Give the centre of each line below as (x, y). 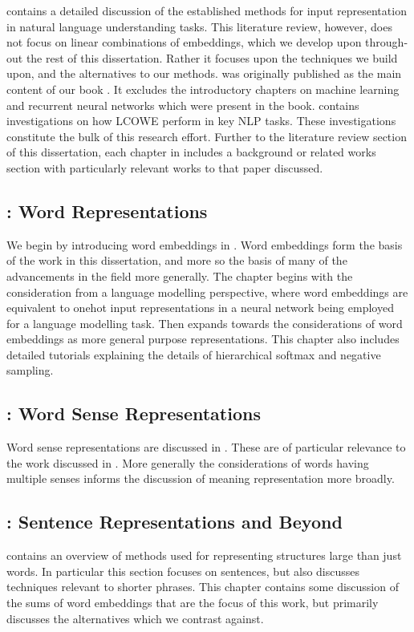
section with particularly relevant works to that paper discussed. (165, 167)
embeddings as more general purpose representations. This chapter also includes (203, 339)
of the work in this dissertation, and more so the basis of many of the (177, 260)
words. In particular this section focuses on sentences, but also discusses (183, 571)
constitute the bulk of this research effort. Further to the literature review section (207, 136)
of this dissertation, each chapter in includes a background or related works (191, 152)
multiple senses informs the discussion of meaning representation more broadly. (201, 478)
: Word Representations (107, 211)
